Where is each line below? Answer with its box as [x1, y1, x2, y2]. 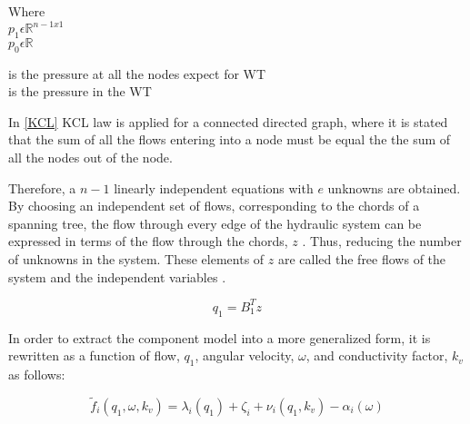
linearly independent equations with [114, 178, 314, 197]
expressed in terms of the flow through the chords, [8, 232, 288, 251]
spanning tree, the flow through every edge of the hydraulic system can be [8, 213, 422, 232]
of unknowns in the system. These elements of [8, 250, 265, 269]
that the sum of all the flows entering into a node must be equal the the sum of [8, 130, 451, 149]
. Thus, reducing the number [302, 232, 462, 251]
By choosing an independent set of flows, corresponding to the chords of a [8, 196, 420, 215]
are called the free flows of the [277, 250, 446, 269]
